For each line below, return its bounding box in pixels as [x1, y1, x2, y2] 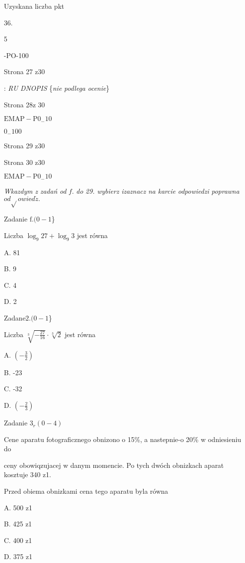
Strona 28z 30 [4, 99, 45, 109]
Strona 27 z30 [4, 66, 45, 77]
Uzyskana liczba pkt [4, 1, 64, 11]
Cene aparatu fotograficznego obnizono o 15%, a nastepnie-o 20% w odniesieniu [4, 434, 242, 444]
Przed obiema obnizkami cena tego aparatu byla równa [4, 486, 169, 496]
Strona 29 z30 [4, 141, 45, 151]
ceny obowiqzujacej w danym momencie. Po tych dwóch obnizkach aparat [4, 460, 224, 470]
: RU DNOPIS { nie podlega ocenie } [4, 82, 110, 93]
